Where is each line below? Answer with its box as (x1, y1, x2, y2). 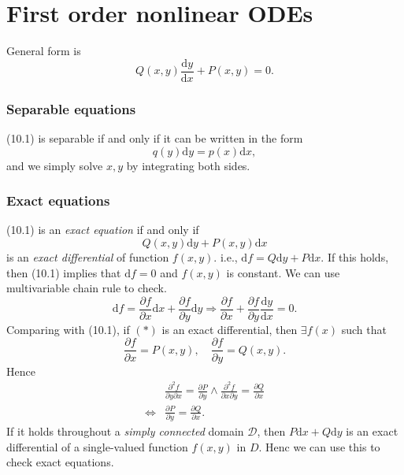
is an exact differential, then (161, 321, 298, 337)
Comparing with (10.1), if (6, 321, 130, 337)
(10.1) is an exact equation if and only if (6, 221, 199, 238)
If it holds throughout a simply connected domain (6, 423, 244, 440)
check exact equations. (6, 454, 114, 470)
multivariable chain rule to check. (6, 280, 167, 296)
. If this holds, (321, 249, 389, 265)
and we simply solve (6, 157, 103, 173)
